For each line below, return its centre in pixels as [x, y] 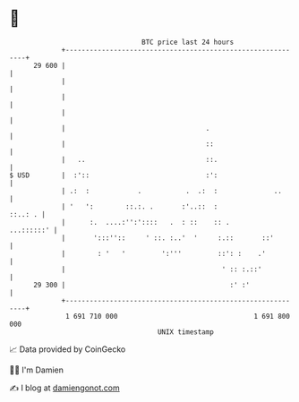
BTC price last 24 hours [188, 42]
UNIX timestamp [186, 332]
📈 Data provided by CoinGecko [68, 349]
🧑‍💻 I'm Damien [37, 370]
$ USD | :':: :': [114, 175]
